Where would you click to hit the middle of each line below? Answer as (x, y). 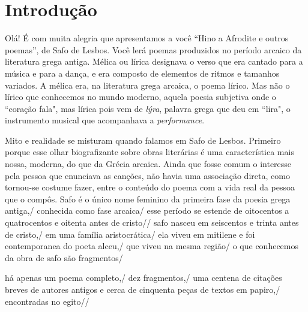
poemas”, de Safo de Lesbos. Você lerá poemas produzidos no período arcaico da (153, 49)
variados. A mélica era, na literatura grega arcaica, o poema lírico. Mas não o (147, 85)
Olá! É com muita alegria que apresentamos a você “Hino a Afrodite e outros (147, 38)
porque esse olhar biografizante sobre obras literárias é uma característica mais (149, 152)
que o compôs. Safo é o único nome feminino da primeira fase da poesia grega (148, 199)
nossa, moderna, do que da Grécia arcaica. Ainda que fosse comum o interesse (148, 164)
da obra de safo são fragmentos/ (64, 257)
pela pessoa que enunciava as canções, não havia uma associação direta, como (147, 175)
